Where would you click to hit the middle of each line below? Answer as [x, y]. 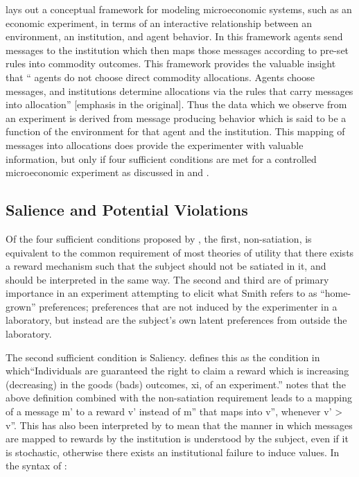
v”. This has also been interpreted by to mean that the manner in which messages [179, 425]
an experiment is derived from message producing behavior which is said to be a [176, 118]
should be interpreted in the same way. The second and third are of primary [167, 279]
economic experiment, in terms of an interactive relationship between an [159, 23]
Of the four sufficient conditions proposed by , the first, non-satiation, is [159, 238]
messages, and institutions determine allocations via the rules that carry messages [179, 90]
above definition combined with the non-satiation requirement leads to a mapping [179, 398]
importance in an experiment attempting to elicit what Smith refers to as [161, 293]
